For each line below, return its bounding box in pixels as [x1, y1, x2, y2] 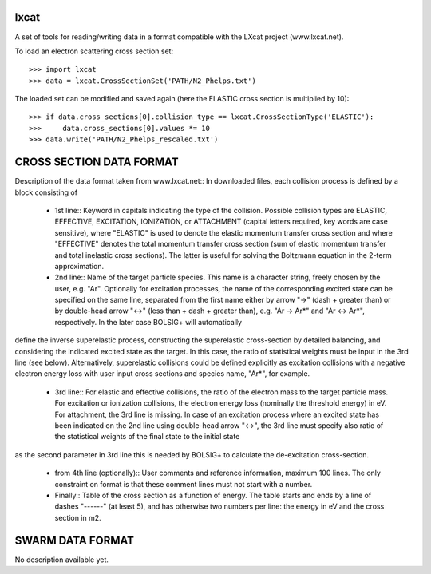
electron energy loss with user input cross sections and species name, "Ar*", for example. [14, 369, 310, 378]
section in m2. [54, 513, 101, 522]
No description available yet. [14, 555, 109, 564]
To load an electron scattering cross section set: [14, 46, 174, 56]
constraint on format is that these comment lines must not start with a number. [54, 479, 313, 489]
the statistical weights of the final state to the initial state [54, 432, 240, 441]
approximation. [54, 261, 104, 271]
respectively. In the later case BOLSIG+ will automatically [54, 317, 243, 327]
